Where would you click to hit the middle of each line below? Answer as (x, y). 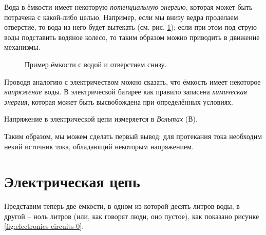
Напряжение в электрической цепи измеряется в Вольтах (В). (101, 119)
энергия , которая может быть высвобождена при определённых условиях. (119, 101)
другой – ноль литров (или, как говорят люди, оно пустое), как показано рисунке (132, 216)
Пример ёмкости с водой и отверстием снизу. (96, 64)
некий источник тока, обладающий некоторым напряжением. (99, 146)
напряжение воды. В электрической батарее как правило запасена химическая (126, 92)
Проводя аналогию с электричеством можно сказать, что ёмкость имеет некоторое (132, 81)
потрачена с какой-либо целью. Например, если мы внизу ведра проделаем (121, 17)
